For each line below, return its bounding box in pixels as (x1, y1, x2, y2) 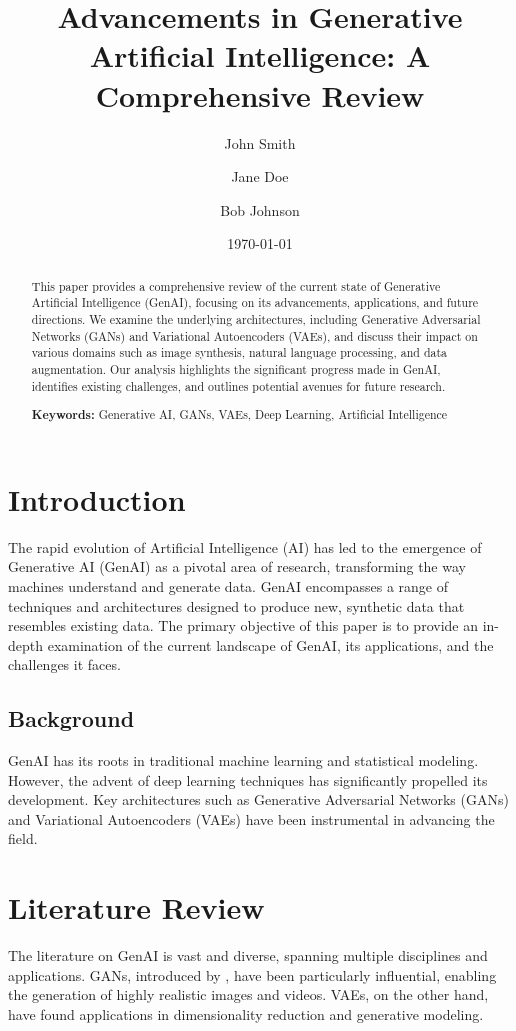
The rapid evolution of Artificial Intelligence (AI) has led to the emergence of (8, 536, 482, 557)
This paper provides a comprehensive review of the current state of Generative (31, 277, 441, 294)
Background (8, 703, 135, 734)
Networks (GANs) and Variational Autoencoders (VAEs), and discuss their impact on (31, 327, 478, 344)
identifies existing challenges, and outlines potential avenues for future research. (31, 377, 446, 394)
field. (8, 828, 38, 849)
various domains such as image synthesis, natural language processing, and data (31, 344, 448, 361)
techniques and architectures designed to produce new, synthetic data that (8, 595, 465, 616)
